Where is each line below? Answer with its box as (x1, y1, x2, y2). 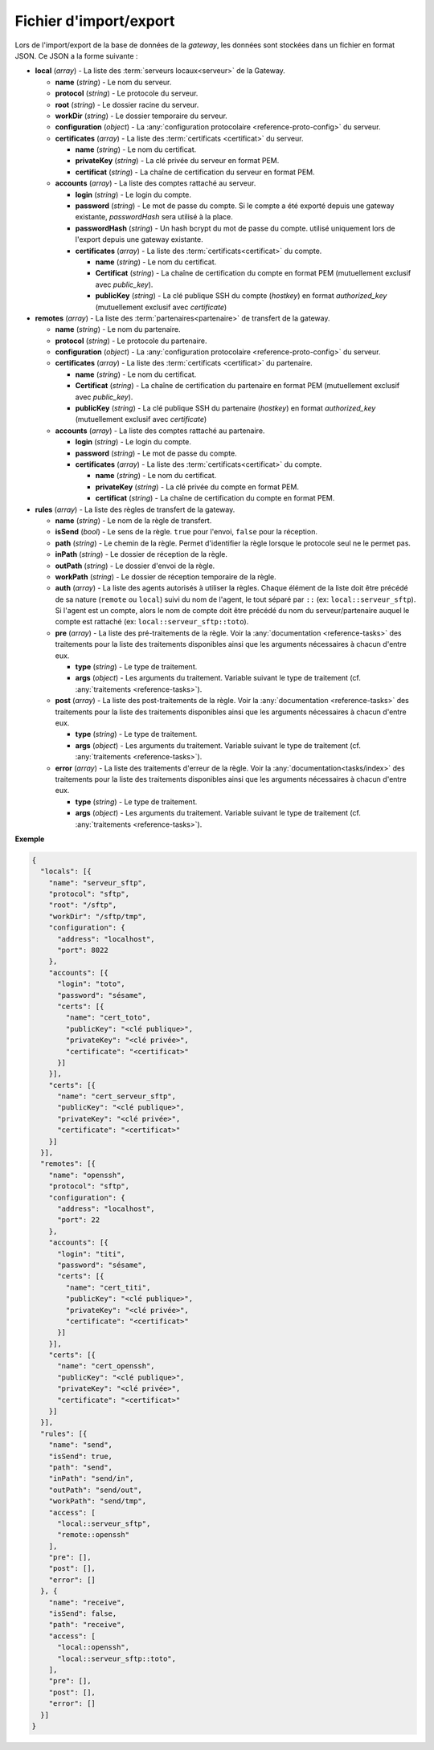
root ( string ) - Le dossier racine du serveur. (55, 100, 199, 109)
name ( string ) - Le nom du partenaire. (55, 325, 181, 334)
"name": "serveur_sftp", (48, 878, 147, 887)
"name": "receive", (48, 1597, 126, 1607)
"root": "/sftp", (48, 901, 117, 910)
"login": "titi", (57, 1249, 126, 1258)
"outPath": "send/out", (48, 1485, 142, 1494)
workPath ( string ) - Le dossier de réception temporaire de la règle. (55, 571, 276, 582)
